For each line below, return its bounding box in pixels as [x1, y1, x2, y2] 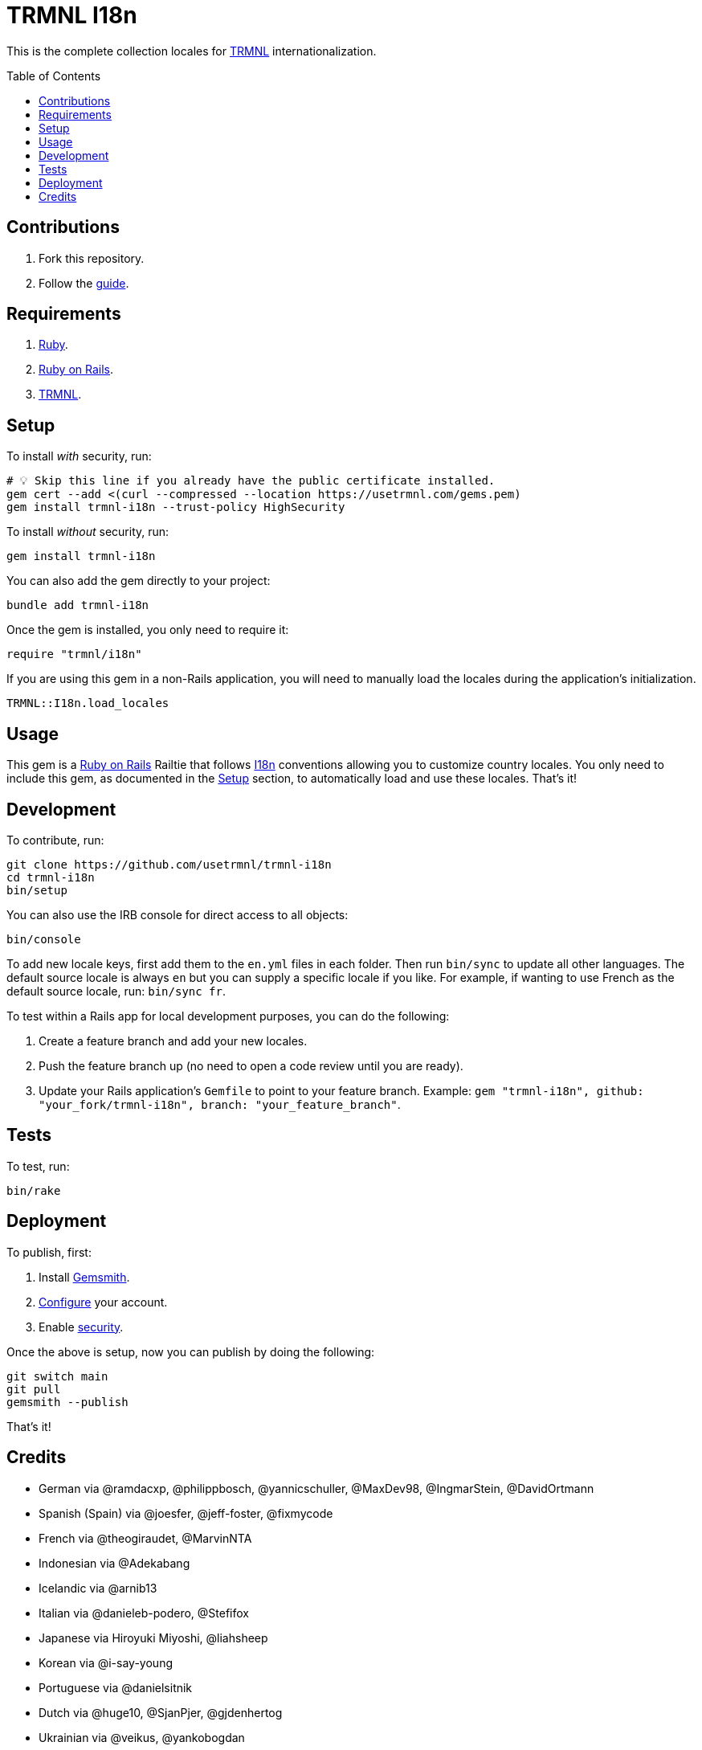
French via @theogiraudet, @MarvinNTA [39, 1531, 252, 1545]
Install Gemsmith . [39, 1270, 130, 1284]
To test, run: [6, 1159, 70, 1173]
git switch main [6, 1369, 108, 1383]
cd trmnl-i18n [6, 870, 95, 884]
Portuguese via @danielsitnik [39, 1680, 193, 1695]
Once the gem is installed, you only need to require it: [6, 623, 289, 637]
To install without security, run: [6, 525, 169, 539]
